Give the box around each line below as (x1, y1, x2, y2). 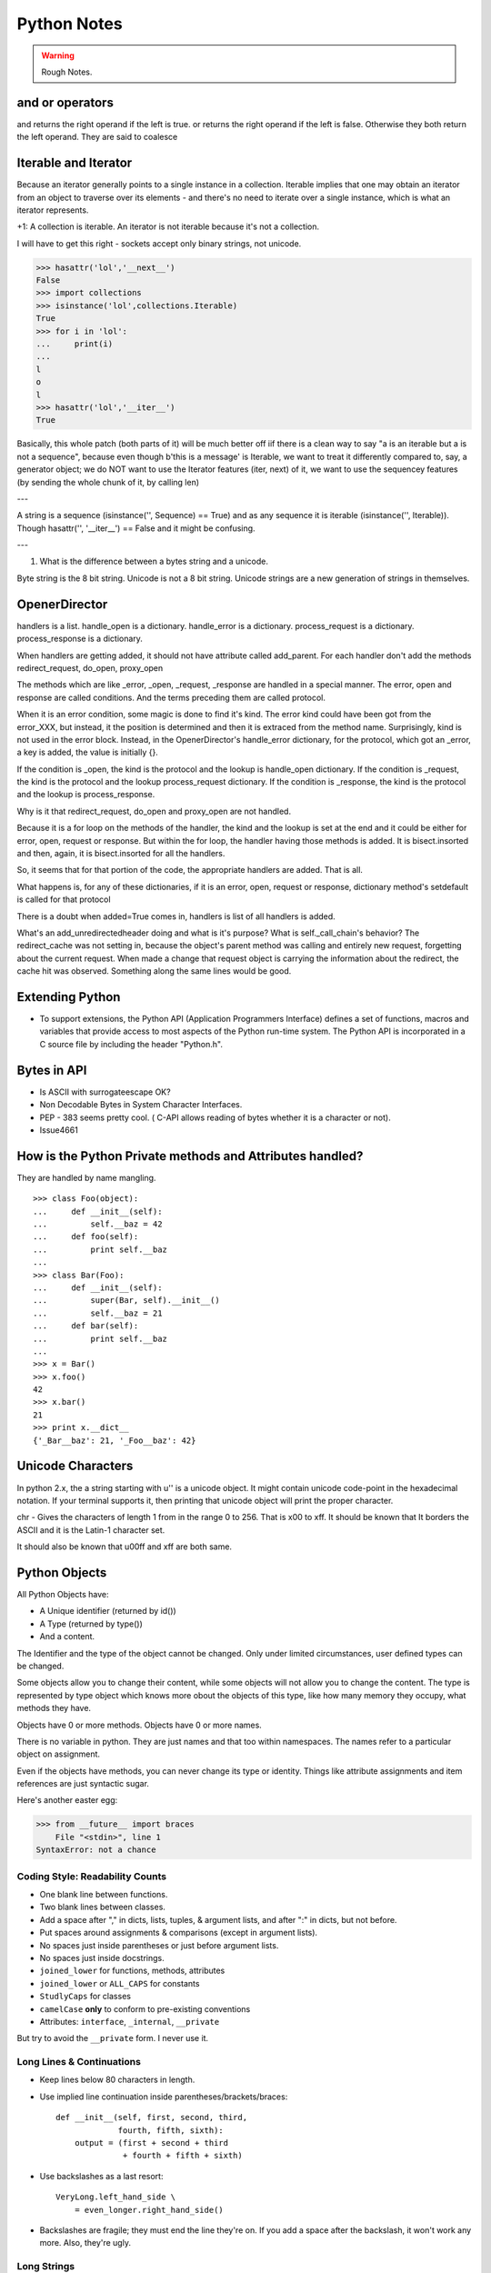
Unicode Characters (16, 1458, 134, 1474)
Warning (41, 50, 75, 61)
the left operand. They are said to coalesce (16, 132, 178, 143)
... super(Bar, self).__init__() (33, 1296, 220, 1306)
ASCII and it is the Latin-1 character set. (16, 1524, 165, 1536)
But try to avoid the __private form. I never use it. (16, 2033, 209, 2044)
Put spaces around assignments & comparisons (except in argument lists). (39, 1928, 318, 1938)
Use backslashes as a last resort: (39, 2170, 164, 2181)
